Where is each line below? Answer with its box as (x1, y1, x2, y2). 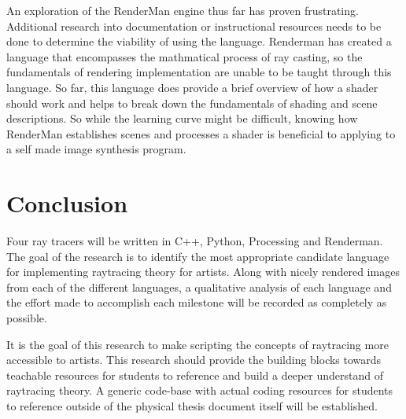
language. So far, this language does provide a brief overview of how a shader (6, 79, 378, 95)
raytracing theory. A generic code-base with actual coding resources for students (6, 382, 393, 399)
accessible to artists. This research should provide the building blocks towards (6, 351, 382, 368)
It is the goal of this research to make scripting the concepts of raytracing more (6, 336, 389, 352)
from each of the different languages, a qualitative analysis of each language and (6, 278, 392, 295)
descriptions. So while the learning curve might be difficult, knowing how (6, 110, 358, 127)
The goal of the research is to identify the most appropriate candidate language (6, 248, 389, 264)
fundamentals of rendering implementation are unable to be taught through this (6, 64, 392, 80)
